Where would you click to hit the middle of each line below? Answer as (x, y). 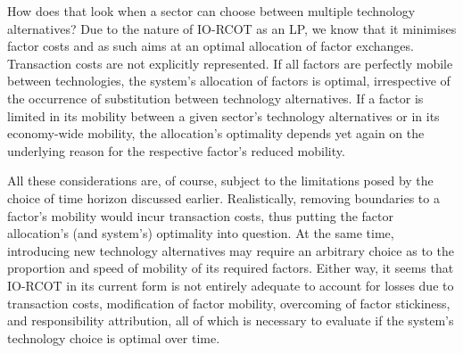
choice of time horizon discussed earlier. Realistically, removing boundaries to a (223, 197)
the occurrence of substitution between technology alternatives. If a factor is (215, 98)
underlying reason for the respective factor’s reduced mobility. (176, 150)
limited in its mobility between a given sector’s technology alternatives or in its (223, 115)
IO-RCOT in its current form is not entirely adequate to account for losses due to (231, 285)
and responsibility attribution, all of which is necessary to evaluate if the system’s (231, 320)
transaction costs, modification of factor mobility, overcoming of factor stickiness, (229, 303)
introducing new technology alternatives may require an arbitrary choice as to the (231, 250)
